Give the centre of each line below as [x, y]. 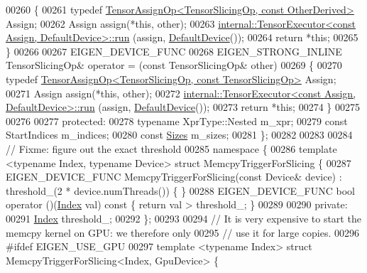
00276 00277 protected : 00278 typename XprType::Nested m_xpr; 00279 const [177, 121]
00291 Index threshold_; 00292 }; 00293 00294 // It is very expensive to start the [183, 218]
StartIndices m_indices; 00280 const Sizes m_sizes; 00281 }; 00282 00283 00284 [179, 135]
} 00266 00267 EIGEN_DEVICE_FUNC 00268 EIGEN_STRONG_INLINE [174, 51]
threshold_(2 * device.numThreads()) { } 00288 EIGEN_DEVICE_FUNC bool [180, 190]
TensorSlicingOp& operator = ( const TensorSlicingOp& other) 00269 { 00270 [174, 65]
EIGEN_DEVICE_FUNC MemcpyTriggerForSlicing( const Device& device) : [174, 177]
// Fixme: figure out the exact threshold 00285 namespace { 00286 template [171, 148]
